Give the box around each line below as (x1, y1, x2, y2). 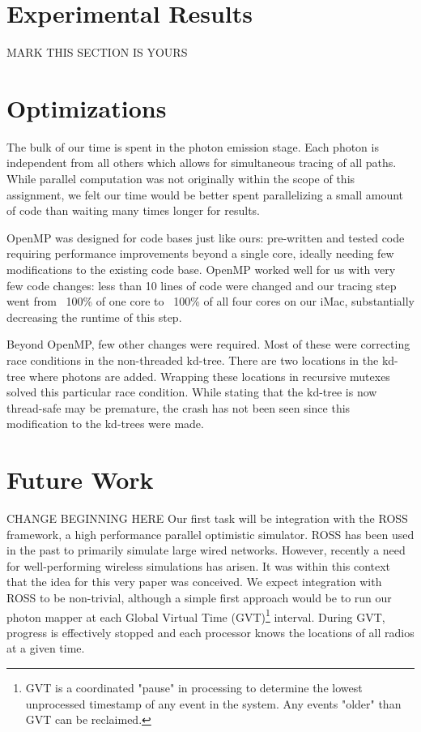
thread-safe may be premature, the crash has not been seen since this (6, 399, 351, 416)
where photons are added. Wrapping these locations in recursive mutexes (29, 367, 390, 384)
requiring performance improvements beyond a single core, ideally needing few (6, 245, 394, 262)
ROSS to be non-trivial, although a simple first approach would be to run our (6, 589, 392, 606)
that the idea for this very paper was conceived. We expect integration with (6, 573, 382, 590)
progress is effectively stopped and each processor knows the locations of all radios (6, 623, 415, 640)
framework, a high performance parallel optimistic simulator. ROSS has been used (6, 525, 415, 542)
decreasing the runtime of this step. (6, 308, 182, 325)
